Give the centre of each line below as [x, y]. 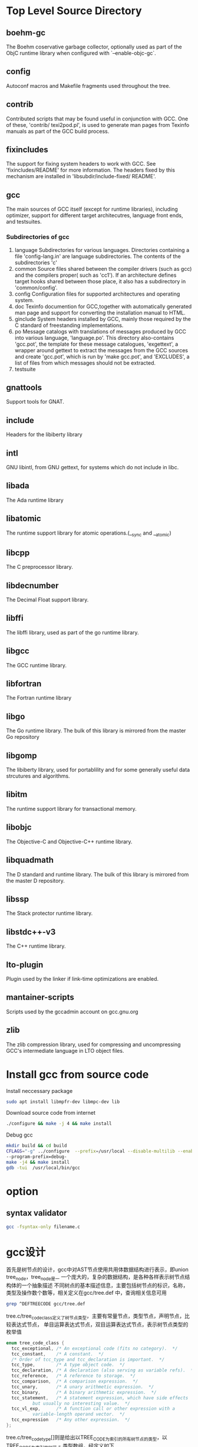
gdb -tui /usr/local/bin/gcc [43, 1168]
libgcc [18, 651]
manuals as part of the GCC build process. [58, 131]
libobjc [19, 827]
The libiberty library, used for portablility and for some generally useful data [98, 770]
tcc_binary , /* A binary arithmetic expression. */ [84, 1392]
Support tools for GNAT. [35, 402]
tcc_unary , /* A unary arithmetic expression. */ [83, 1387]
